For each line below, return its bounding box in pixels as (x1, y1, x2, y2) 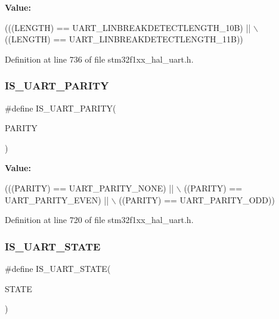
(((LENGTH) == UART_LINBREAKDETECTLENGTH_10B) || (5, 21, 251, 33)
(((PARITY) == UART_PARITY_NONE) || (5, 181, 174, 194)
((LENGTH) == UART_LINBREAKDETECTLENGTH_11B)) (5, 33, 243, 45)
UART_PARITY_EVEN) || (5, 193, 109, 206)
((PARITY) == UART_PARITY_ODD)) (119, 193, 275, 206)
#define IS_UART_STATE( (5, 262, 111, 274)
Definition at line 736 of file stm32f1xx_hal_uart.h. (5, 52, 194, 65)
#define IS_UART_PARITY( (5, 101, 116, 114)
